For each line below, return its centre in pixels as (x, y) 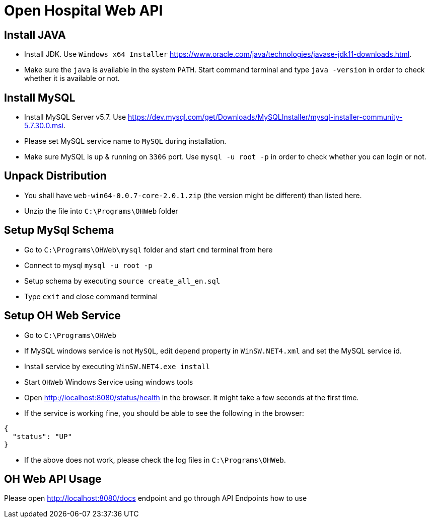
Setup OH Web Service (62, 316)
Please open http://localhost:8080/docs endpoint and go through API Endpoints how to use (156, 498)
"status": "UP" (42, 436)
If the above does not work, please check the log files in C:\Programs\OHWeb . (155, 460)
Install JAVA (35, 35)
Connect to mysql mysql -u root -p (88, 265)
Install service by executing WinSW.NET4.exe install (117, 366)
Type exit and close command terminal (91, 296)
